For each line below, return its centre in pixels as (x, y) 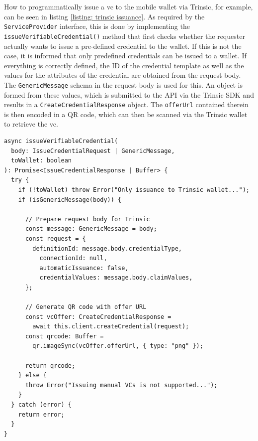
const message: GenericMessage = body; (91, 229)
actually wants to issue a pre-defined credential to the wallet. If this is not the (123, 46)
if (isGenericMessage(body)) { (70, 200)
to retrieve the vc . (31, 124)
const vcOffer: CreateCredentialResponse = (98, 317)
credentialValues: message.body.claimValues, (116, 278)
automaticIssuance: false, (84, 268)
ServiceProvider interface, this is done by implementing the (97, 26)
